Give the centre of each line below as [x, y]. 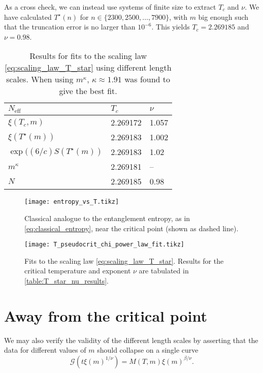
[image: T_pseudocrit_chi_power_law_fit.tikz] [104, 245]
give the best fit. [88, 91]
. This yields [171, 27]
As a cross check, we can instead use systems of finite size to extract [110, 7]
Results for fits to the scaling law [88, 56]
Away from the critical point [106, 315]
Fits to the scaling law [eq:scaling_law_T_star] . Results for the [124, 260]
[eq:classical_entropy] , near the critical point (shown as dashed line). [131, 228]
